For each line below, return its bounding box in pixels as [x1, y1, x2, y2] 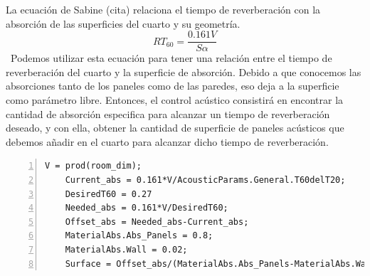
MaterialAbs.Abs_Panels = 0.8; [65, 230, 213, 241]
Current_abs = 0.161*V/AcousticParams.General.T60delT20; [65, 175, 346, 185]
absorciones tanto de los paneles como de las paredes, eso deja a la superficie [6, 78, 339, 93]
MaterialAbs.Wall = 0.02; [65, 244, 188, 255]
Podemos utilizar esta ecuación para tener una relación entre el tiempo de [10, 51, 332, 65]
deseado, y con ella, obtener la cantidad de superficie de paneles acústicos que [6, 120, 344, 135]
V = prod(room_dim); [45, 161, 142, 171]
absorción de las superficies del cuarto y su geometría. [6, 16, 240, 31]
